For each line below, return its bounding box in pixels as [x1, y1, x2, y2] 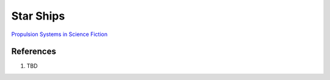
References [11, 46, 56, 57]
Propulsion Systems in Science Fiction [11, 31, 108, 38]
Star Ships [11, 9, 65, 23]
